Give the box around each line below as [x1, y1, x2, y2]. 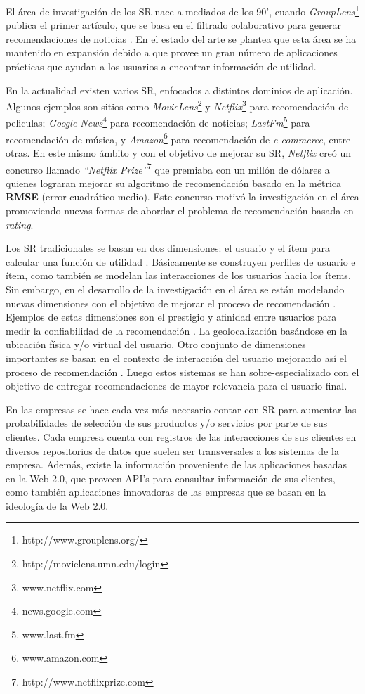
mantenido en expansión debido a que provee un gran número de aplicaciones [6, 45, 338, 60]
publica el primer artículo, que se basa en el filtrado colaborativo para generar [6, 18, 342, 32]
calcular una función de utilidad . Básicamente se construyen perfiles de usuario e [6, 254, 356, 269]
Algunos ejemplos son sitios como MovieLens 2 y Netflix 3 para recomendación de [6, 97, 349, 113]
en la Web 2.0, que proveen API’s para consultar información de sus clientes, [6, 470, 336, 485]
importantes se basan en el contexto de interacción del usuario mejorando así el [6, 350, 347, 365]
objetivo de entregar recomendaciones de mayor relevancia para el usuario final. [6, 378, 347, 393]
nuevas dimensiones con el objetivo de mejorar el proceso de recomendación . [6, 295, 336, 310]
